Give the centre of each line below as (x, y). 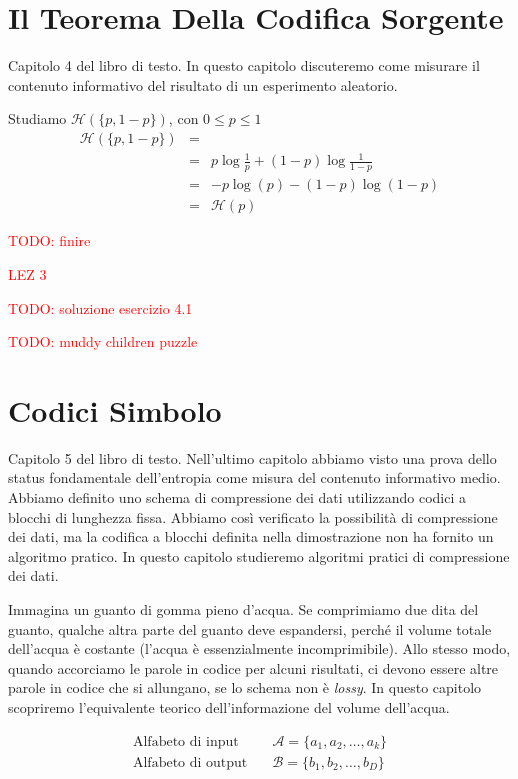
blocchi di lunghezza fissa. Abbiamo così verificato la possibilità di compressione (253, 516)
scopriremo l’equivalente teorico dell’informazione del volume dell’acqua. (229, 707)
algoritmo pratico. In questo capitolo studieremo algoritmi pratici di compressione (259, 555)
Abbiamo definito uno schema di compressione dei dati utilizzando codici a (237, 497)
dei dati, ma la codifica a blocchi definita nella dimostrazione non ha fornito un (251, 536)
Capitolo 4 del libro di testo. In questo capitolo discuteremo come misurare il (244, 65)
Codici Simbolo (115, 409)
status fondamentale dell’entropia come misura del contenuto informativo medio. (254, 477)
